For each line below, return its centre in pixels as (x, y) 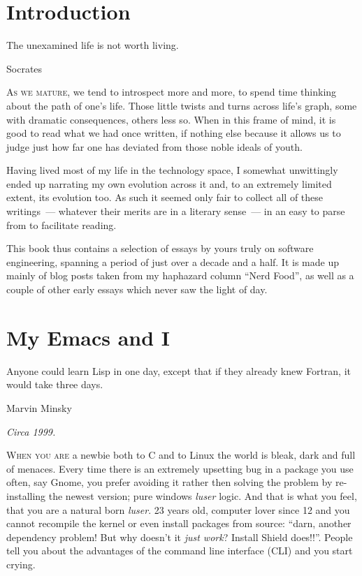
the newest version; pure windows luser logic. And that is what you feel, (203, 495)
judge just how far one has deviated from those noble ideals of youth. (154, 146)
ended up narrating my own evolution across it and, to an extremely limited (169, 183)
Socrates (24, 68)
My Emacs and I (88, 337)
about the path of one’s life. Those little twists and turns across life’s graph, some (182, 105)
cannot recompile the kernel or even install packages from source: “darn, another (179, 523)
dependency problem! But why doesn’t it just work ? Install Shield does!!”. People (180, 537)
